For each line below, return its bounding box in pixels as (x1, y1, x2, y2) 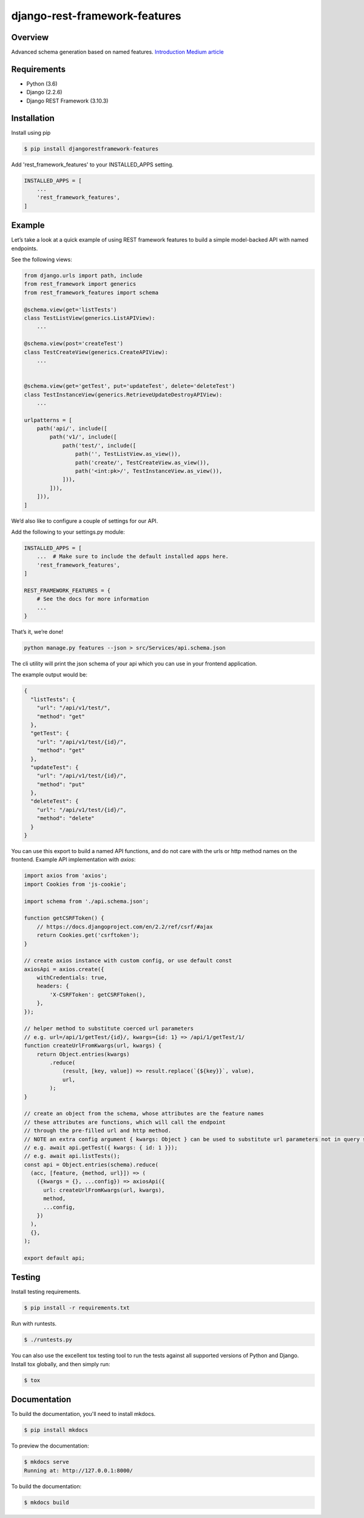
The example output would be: (11, 671, 88, 678)
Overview (11, 32, 49, 43)
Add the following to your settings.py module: (11, 528, 126, 536)
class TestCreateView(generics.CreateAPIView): (24, 349, 168, 355)
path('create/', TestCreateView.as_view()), (75, 459, 210, 466)
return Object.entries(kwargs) (36, 1050, 130, 1058)
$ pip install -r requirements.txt (24, 1304, 130, 1312)
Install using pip (11, 129, 51, 136)
